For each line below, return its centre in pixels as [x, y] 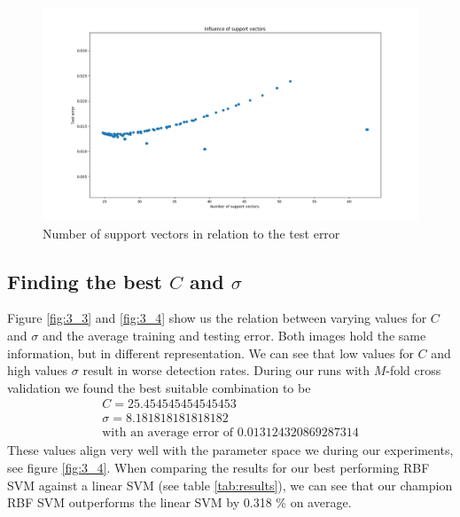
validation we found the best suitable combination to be [159, 387]
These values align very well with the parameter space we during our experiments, [230, 450]
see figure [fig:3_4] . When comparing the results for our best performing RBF [218, 468]
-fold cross [413, 370]
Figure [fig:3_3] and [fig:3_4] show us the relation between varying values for [217, 318]
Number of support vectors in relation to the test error [191, 233]
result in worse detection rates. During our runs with [226, 370]
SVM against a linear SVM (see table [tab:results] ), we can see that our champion [230, 485]
